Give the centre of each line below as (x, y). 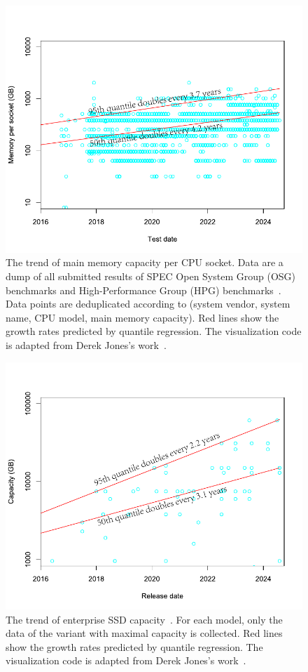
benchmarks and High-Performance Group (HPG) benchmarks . (143, 290)
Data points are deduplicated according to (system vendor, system (148, 304)
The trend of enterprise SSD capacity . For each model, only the (144, 619)
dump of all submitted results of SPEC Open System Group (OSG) (151, 276)
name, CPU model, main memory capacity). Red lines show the (142, 317)
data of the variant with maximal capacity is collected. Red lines (144, 633)
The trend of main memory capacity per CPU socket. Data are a (145, 262)
